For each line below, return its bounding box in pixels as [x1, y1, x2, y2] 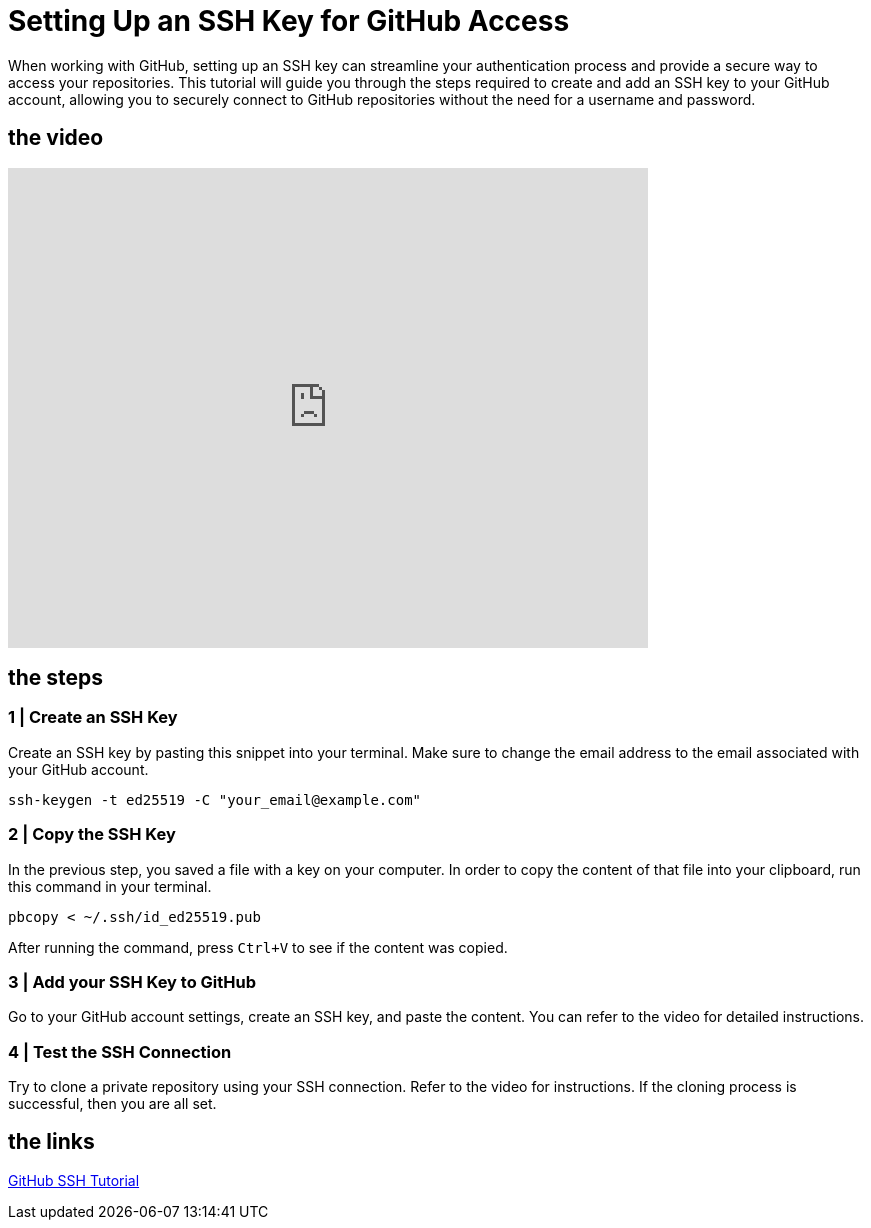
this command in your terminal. [8, 877, 212, 895]
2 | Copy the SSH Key [8, 824, 176, 845]
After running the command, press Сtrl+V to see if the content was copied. [8, 938, 508, 956]
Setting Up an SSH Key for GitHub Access [8, 4, 570, 38]
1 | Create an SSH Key [8, 707, 178, 728]
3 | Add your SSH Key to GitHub [8, 971, 257, 992]
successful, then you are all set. [8, 1095, 217, 1113]
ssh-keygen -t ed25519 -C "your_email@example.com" [8, 791, 422, 808]
